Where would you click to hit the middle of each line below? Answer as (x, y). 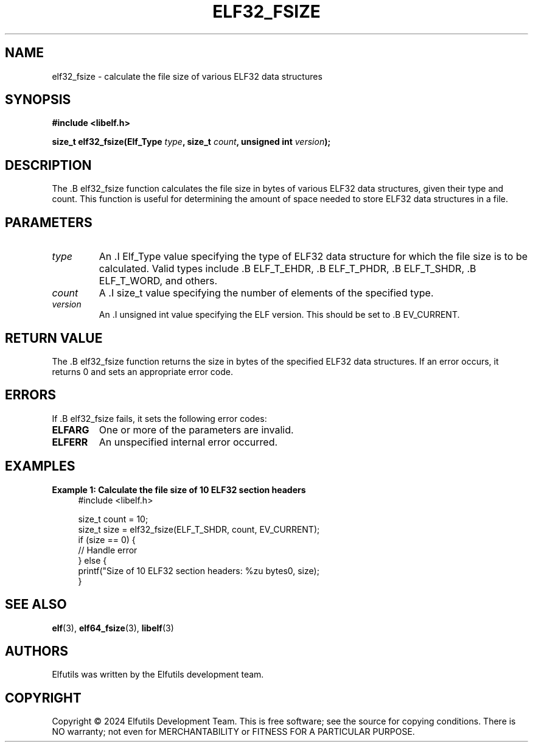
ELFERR (70, 442)
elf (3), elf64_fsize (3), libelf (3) (113, 628)
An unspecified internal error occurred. (188, 442)
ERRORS (31, 395)
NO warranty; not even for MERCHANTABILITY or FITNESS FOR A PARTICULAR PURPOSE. (233, 732)
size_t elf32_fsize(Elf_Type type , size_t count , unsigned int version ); (191, 142)
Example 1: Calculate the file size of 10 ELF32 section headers (179, 489)
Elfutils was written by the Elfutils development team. (158, 675)
